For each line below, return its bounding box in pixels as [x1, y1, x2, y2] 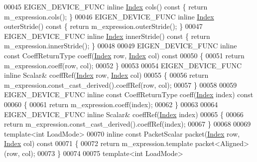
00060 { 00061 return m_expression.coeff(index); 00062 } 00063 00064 [4, 99, 218, 109]
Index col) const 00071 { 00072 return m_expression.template [4, 138, 193, 149]
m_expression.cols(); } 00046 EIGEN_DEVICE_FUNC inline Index [4, 11, 214, 21]
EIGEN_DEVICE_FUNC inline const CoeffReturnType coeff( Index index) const [4, 89, 254, 100]
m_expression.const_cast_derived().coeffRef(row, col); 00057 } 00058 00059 [4, 79, 237, 90]
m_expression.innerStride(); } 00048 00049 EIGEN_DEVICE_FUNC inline [4, 40, 237, 51]
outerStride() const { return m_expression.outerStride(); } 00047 [4, 21, 203, 31]
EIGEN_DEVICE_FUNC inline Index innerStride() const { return [4, 30, 210, 41]
